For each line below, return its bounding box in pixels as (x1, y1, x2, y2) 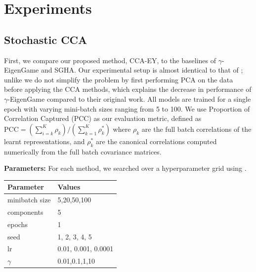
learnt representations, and (4, 136, 85, 146)
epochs (7, 219, 28, 229)
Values (57, 182, 81, 192)
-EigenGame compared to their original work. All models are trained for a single (7, 93, 251, 104)
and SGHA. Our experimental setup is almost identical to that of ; (41, 65, 243, 75)
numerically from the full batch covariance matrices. (4, 146, 162, 156)
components (7, 206, 43, 217)
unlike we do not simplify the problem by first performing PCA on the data (4, 74, 233, 84)
